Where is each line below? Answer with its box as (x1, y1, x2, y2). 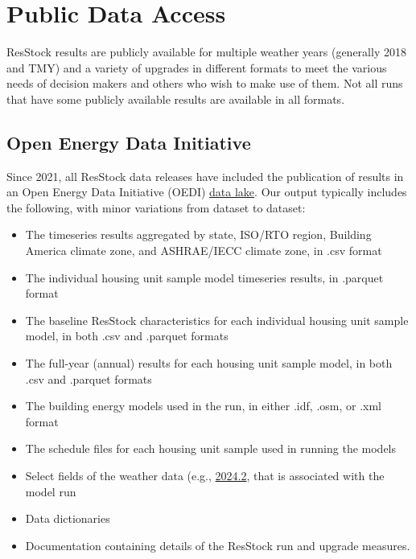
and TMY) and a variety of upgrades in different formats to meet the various (6, 59, 387, 76)
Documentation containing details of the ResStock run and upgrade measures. (25, 536, 410, 553)
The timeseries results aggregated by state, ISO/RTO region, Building (25, 226, 372, 243)
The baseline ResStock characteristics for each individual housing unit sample (25, 311, 409, 328)
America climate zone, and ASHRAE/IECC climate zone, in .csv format (25, 242, 382, 259)
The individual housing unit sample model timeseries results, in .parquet (25, 269, 384, 286)
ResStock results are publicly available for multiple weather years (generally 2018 (6, 43, 406, 60)
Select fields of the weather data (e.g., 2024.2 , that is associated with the (25, 467, 385, 484)
